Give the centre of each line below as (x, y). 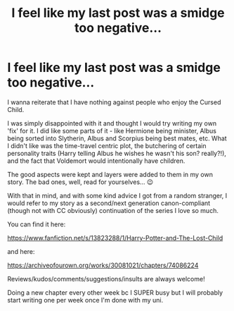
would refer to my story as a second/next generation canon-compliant (109, 203)
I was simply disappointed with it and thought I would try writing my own (112, 123)
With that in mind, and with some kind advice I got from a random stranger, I (117, 195)
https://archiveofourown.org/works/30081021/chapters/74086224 (103, 265)
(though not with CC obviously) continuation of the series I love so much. (113, 210)
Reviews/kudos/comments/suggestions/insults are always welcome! (106, 279)
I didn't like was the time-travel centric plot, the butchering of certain (107, 145)
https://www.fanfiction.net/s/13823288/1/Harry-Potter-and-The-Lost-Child (115, 238)
